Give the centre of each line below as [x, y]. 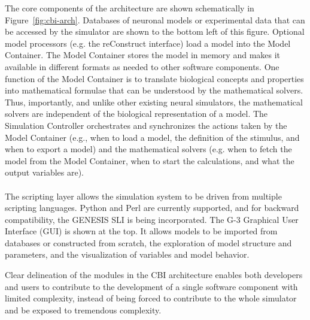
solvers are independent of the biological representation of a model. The [136, 114]
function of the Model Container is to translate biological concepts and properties [154, 78]
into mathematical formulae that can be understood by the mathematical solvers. [154, 90]
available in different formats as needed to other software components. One [142, 66]
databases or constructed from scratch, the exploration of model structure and [148, 242]
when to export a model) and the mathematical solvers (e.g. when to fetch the [148, 149]
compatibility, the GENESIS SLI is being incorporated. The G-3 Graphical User [152, 219]
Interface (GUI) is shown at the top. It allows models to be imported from [141, 231]
